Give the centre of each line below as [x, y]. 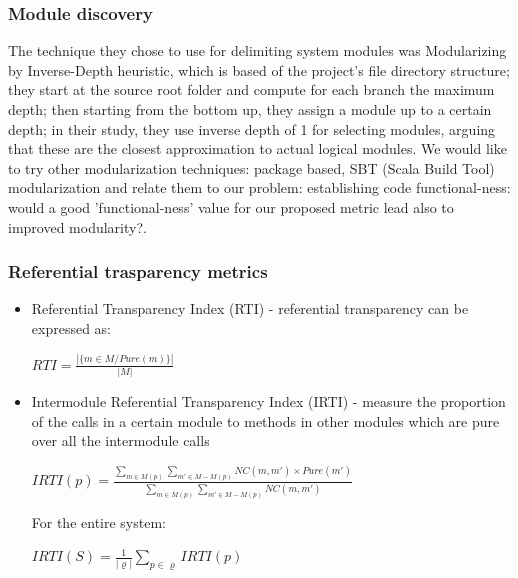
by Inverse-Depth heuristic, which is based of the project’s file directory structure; [259, 69]
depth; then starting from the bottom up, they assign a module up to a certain [250, 109]
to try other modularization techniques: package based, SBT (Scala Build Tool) [251, 167]
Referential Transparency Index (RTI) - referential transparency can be [250, 308]
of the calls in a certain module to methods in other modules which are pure [265, 420]
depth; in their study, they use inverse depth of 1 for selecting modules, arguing [252, 128]
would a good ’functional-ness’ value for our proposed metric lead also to [231, 206]
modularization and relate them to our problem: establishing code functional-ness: [259, 187]
